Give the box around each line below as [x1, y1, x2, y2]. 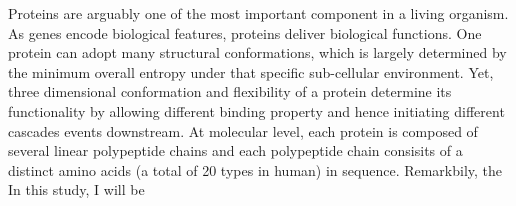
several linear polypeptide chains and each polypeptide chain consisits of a [8, 140, 463, 161]
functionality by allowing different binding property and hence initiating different [8, 100, 505, 121]
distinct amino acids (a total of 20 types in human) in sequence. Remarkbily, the [8, 159, 503, 180]
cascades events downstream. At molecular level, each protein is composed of [8, 120, 478, 141]
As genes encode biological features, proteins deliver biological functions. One [8, 22, 482, 43]
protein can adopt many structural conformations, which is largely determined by [8, 42, 507, 63]
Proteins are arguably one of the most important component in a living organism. [8, 3, 509, 23]
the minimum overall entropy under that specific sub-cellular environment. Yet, [8, 61, 494, 82]
